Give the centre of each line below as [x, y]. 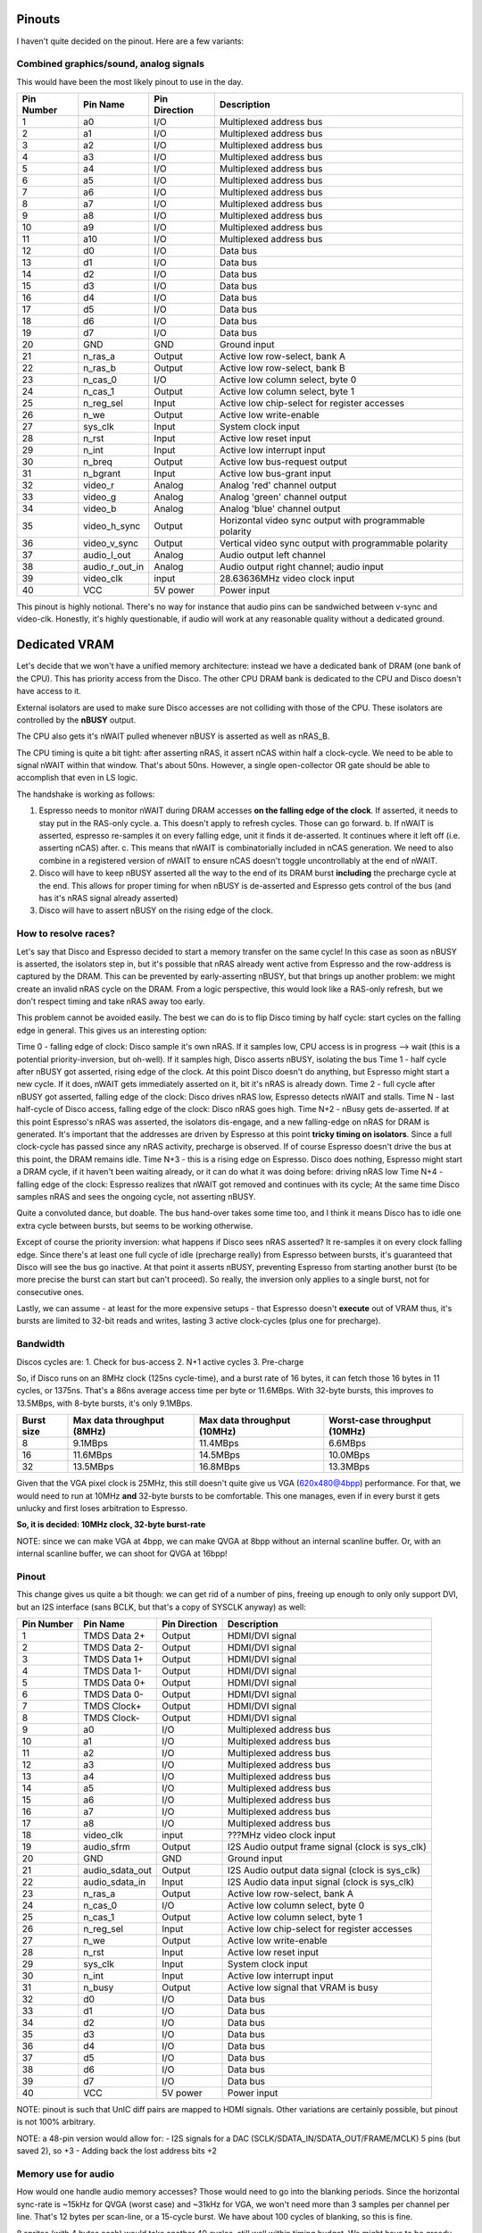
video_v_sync [111, 543]
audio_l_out [107, 556]
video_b [100, 509]
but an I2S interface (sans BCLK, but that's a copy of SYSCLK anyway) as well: [162, 1607]
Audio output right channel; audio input [301, 567]
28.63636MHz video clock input [287, 579]
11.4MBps [219, 1443]
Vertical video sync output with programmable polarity [333, 543]
